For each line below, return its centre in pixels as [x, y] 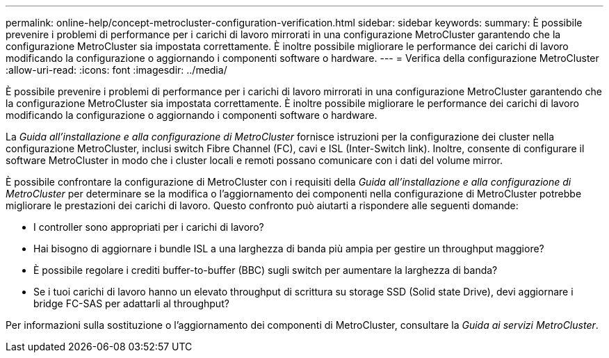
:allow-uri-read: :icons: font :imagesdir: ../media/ [116, 70]
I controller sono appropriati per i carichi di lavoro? [149, 227]
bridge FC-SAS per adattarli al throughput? [131, 303]
